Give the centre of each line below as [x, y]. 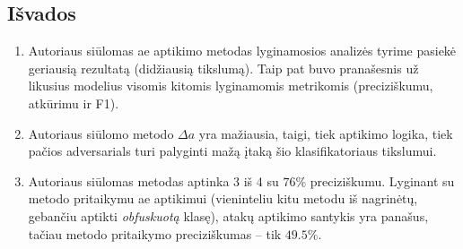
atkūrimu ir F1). [74, 103]
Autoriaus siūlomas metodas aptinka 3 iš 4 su [153, 180]
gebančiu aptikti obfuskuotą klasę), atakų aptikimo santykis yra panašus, [228, 215]
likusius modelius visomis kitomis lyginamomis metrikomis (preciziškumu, [231, 86]
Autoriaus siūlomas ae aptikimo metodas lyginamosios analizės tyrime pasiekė [242, 51]
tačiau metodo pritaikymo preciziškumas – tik [155, 233]
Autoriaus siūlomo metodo [101, 133]
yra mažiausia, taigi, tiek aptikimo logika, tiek [326, 133]
